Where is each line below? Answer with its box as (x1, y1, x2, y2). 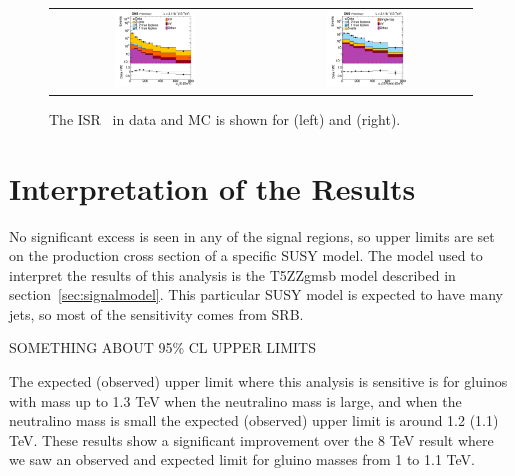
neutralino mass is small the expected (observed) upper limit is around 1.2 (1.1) (9, 410, 499, 431)
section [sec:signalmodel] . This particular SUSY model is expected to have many (9, 284, 503, 305)
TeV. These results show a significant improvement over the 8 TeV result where (9, 429, 494, 450)
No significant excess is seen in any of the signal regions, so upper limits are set (9, 225, 495, 246)
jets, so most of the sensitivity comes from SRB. (9, 303, 304, 324)
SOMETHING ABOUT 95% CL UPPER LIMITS (9, 337, 316, 358)
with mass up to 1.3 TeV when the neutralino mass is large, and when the (9, 390, 462, 411)
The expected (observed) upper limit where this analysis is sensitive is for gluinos (9, 371, 508, 392)
